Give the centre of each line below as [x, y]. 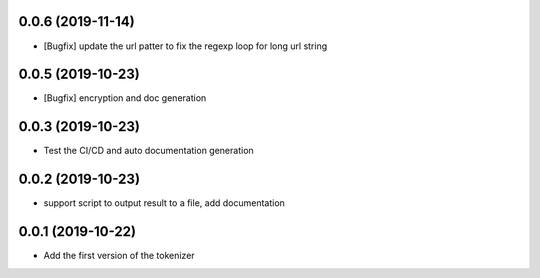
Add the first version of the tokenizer [119, 256]
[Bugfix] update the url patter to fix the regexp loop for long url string [185, 46]
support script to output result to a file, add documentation [164, 203]
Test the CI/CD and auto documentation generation [148, 151]
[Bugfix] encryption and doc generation [125, 98]
